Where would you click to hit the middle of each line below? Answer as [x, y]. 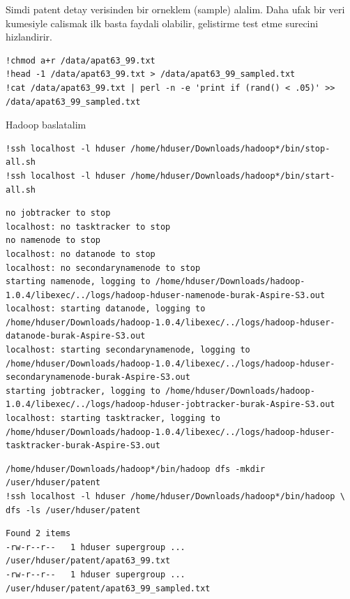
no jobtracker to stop [58, 213]
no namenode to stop [53, 241]
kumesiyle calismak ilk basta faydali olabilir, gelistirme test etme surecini [162, 23]
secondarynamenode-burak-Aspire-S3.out [98, 377]
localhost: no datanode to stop [81, 254]
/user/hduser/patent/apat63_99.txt [88, 561]
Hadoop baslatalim [46, 125]
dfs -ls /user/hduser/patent [73, 510]
